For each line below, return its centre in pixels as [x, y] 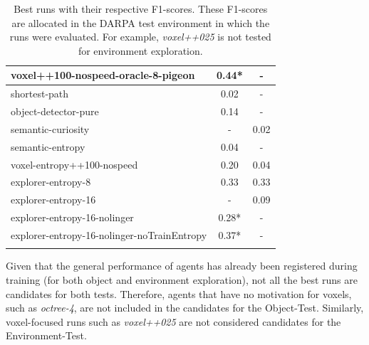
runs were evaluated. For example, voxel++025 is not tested [140, 37]
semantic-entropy [48, 146]
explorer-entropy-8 [51, 182]
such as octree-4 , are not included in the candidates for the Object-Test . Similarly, [185, 308]
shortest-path [40, 94]
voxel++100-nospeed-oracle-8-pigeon [103, 75]
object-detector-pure [55, 111]
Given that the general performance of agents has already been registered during [182, 266]
